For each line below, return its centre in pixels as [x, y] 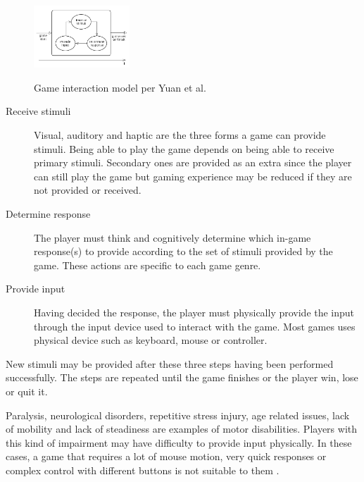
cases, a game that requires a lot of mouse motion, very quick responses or [166, 456]
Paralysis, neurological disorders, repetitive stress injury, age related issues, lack [178, 415]
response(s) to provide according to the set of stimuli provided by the [183, 251]
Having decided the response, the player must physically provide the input [194, 313]
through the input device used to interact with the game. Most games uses [195, 326]
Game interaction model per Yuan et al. [120, 87]
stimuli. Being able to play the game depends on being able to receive [184, 148]
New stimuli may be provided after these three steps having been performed [170, 363]
